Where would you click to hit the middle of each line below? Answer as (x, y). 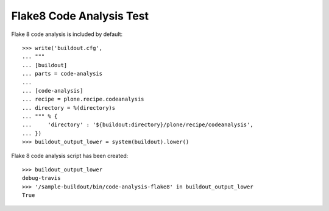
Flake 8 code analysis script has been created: (70, 156)
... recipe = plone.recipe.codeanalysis (83, 99)
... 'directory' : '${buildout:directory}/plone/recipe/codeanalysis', (138, 125)
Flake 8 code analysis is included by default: (67, 34)
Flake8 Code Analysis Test (80, 16)
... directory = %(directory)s (69, 108)
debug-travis (41, 178)
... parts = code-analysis (62, 74)
